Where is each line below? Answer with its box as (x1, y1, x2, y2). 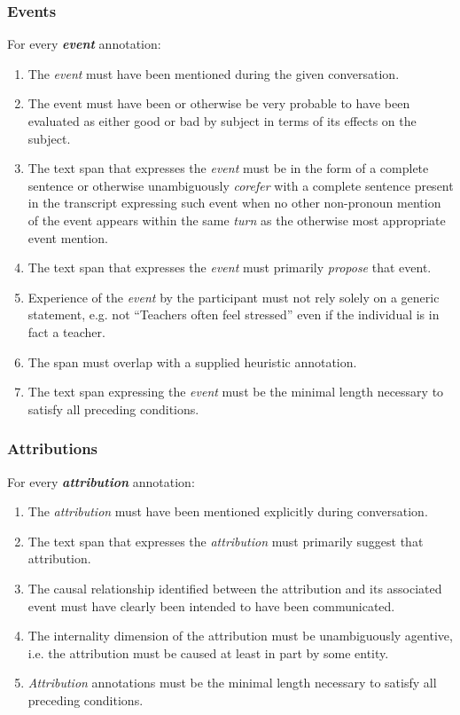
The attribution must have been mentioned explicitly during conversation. (27, 502, 428, 521)
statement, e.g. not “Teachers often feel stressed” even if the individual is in (27, 305, 440, 324)
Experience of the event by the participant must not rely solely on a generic (27, 287, 440, 306)
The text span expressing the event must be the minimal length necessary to (27, 382, 444, 401)
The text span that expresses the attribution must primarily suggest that (27, 531, 424, 550)
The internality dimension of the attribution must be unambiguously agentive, (27, 626, 453, 645)
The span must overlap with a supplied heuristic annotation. (27, 352, 357, 371)
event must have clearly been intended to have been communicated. (27, 596, 395, 615)
